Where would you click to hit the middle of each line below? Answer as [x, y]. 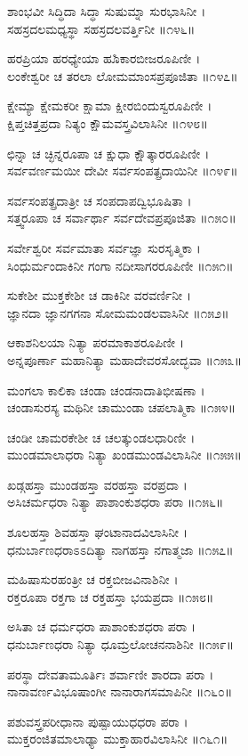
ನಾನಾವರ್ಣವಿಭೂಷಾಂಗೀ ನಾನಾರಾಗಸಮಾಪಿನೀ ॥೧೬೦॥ [120, 691]
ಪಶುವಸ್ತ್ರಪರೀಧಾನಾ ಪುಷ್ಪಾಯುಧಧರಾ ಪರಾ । [98, 721]
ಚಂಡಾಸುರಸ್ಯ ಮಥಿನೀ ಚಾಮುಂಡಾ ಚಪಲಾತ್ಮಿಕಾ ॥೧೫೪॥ [122, 407]
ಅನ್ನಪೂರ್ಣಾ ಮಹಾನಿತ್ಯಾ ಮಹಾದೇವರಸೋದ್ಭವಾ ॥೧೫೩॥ [124, 359]
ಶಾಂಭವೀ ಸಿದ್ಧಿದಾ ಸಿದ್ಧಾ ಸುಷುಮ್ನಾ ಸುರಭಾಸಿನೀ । [107, 11]
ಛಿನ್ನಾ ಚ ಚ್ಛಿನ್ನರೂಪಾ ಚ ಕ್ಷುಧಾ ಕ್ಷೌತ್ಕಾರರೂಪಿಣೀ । [108, 153]
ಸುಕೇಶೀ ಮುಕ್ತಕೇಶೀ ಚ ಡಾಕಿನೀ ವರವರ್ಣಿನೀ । [100, 295]
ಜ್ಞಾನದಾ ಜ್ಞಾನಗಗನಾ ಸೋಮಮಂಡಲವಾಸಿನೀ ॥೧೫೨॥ [118, 312]
